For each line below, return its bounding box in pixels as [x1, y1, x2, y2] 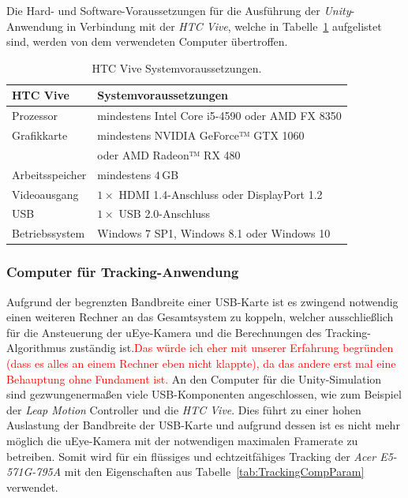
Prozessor [12, 107, 58, 124]
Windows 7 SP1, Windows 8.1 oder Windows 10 [97, 225, 331, 242]
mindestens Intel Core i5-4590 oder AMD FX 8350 [97, 107, 342, 124]
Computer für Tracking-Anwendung [6, 262, 239, 282]
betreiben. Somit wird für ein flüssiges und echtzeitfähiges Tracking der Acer [6, 447, 376, 464]
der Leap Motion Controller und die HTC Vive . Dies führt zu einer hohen [6, 401, 361, 417]
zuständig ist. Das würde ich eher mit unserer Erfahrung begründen [69, 339, 394, 356]
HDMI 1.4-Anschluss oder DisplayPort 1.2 [118, 185, 323, 202]
